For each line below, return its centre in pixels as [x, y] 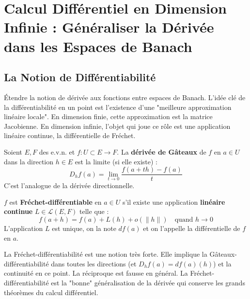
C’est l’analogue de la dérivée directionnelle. [69, 185]
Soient [13, 151]
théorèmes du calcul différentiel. [51, 292]
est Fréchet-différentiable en [55, 202]
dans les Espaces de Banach [98, 46]
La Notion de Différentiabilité [80, 77]
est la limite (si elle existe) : [116, 161]
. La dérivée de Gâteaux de [162, 151]
